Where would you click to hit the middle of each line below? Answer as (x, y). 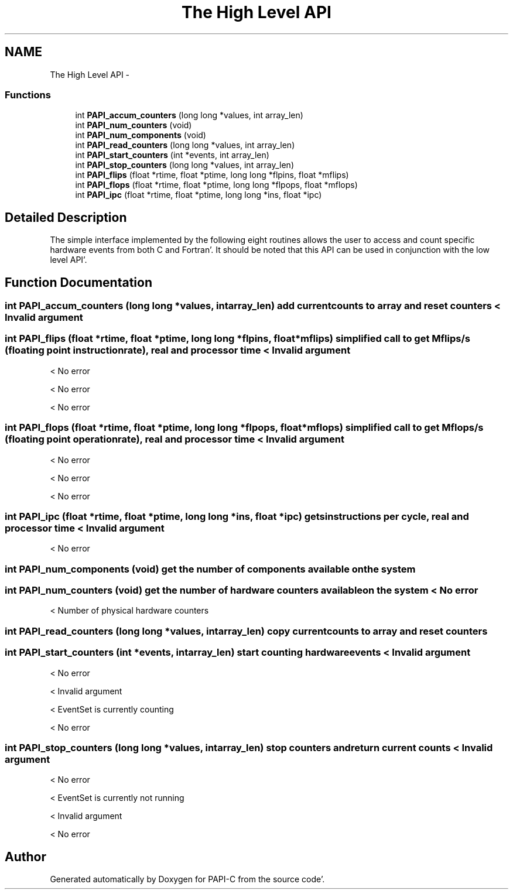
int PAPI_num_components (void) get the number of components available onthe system (210, 569)
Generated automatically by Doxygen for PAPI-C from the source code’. (187, 879)
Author (25, 857)
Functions (28, 95)
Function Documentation (78, 282)
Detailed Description (66, 217)
